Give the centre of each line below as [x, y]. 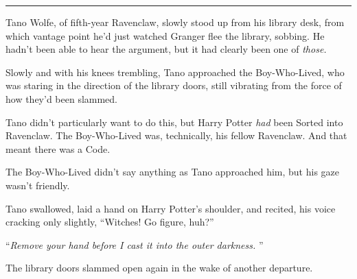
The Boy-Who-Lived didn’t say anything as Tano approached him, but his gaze [173, 172]
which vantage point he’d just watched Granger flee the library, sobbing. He [165, 35]
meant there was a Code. [58, 148]
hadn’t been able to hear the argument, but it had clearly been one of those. [166, 49]
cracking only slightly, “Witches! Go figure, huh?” [110, 222]
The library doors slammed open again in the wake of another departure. [159, 268]
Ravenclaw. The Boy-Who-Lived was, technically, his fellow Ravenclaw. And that [176, 135]
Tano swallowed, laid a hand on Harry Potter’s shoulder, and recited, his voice [171, 208]
